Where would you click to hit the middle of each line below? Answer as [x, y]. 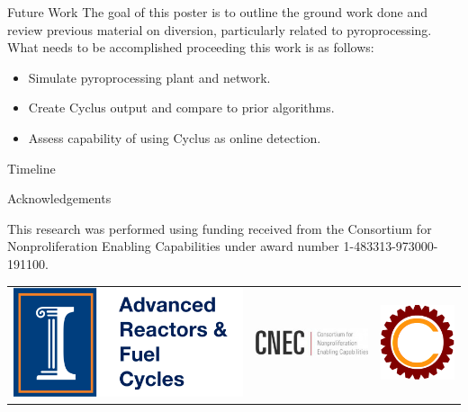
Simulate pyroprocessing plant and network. [149, 77]
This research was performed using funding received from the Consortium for [220, 228]
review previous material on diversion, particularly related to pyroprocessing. [220, 29]
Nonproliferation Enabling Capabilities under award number [173, 246]
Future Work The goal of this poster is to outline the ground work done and [217, 12]
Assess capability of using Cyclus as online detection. [175, 137]
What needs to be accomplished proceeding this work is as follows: [191, 47]
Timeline [31, 168]
